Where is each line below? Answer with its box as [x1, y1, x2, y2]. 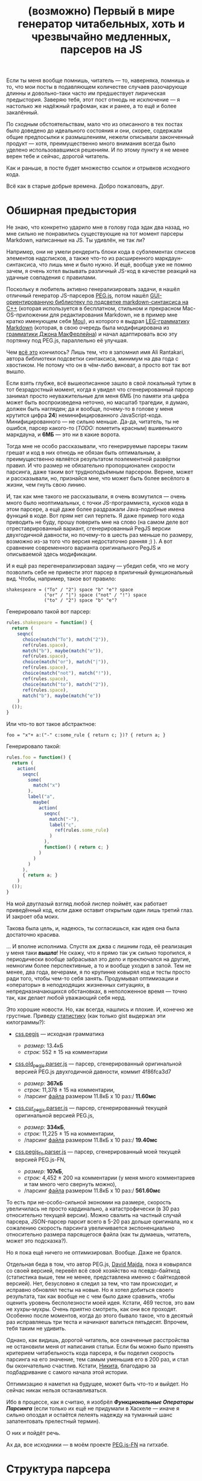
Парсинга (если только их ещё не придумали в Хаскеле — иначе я [6, 1405, 180, 1412]
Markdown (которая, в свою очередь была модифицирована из [6, 324, 169, 332]
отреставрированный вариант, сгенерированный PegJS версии [6, 525, 171, 532]
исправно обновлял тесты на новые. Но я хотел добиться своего [6, 1287, 174, 1294]
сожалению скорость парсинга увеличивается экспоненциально [6, 1224, 175, 1232]
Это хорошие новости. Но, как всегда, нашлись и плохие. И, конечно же [6, 1006, 194, 1013]
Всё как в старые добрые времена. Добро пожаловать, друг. [6, 182, 165, 190]
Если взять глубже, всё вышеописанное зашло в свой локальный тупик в [6, 379, 196, 387]
